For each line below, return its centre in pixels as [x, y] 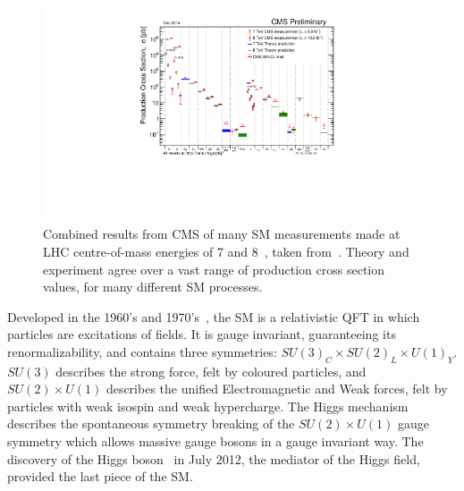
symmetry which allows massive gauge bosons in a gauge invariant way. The [215, 441]
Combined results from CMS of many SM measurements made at [222, 234]
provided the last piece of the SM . [100, 476]
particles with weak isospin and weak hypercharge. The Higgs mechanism [208, 406]
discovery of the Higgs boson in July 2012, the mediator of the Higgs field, [214, 458]
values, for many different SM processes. [153, 287]
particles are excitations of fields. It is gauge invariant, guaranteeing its [202, 334]
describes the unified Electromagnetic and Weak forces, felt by [277, 389]
